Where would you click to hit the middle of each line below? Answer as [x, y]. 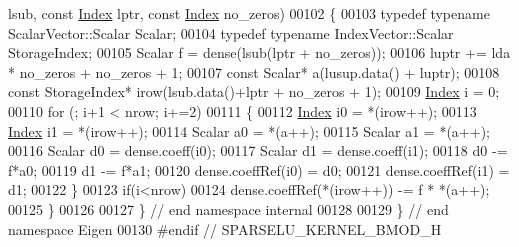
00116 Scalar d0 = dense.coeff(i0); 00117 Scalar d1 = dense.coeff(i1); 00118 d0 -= [258, 150]
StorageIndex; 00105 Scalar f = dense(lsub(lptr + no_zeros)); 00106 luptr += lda [259, 52]
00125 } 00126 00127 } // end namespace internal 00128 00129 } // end [228, 208]
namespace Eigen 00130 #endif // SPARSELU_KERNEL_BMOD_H [225, 228]
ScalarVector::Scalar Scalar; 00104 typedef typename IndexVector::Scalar [231, 32]
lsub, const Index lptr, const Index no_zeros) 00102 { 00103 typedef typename [249, 13]
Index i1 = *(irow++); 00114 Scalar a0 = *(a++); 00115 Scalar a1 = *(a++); [249, 130]
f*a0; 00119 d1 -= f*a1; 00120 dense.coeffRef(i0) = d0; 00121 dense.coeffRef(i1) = [259, 169]
